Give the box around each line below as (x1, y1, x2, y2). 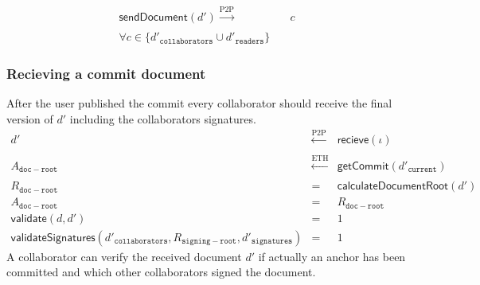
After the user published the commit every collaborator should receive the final (6, 95, 392, 111)
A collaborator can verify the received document (6, 248, 242, 264)
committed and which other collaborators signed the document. (6, 264, 316, 280)
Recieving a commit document (6, 64, 206, 84)
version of (6, 111, 53, 127)
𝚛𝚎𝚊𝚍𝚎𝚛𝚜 (235, 37, 264, 45)
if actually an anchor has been (258, 248, 406, 264)
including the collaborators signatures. (69, 111, 256, 127)
